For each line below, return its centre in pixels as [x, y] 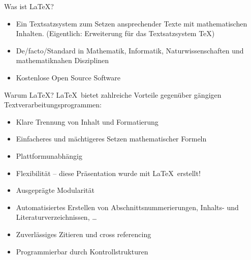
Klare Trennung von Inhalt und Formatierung [87, 121]
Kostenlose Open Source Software [68, 77]
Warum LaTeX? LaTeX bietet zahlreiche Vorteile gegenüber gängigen [113, 94]
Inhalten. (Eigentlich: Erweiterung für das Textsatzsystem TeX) [115, 33]
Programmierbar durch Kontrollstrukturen [82, 251]
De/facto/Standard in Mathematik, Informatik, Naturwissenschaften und [130, 50]
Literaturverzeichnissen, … [56, 217]
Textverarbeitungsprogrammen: [53, 105]
